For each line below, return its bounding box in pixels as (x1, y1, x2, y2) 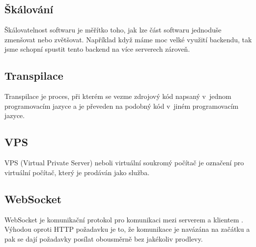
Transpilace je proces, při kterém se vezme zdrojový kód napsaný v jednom (4, 91, 231, 101)
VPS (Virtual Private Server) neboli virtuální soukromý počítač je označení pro (4, 157, 244, 168)
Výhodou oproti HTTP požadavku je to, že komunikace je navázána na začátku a (4, 224, 250, 234)
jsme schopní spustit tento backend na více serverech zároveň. (4, 44, 190, 54)
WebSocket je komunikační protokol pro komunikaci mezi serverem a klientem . (4, 214, 243, 224)
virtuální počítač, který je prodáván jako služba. (4, 167, 150, 177)
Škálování (4, 1, 54, 17)
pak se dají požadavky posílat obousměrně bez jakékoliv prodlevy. (4, 233, 203, 244)
